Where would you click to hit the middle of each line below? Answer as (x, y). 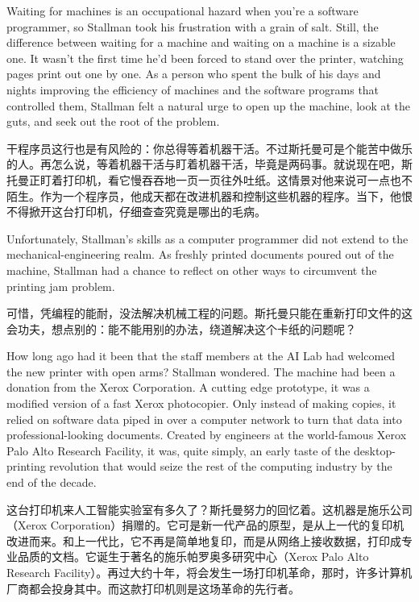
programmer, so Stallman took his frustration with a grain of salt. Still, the (193, 26)
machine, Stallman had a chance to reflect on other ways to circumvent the (192, 270)
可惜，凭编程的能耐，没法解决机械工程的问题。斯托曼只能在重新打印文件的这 (209, 313)
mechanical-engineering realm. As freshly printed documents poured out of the (200, 254)
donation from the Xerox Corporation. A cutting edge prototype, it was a (188, 387)
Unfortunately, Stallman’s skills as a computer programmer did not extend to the (207, 238)
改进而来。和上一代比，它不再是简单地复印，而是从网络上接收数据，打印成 (204, 540)
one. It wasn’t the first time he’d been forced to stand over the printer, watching (205, 58)
